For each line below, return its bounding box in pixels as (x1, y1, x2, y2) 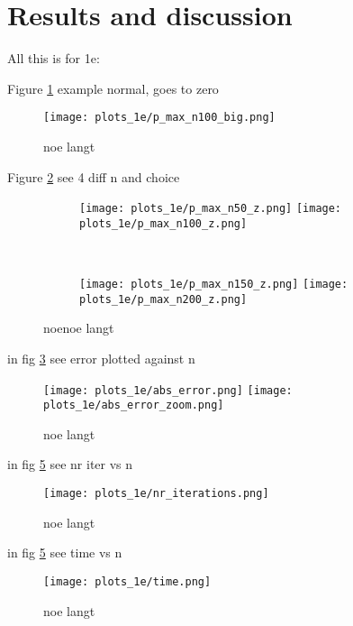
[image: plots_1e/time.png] (43, 575, 212, 588)
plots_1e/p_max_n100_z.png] (79, 216, 248, 230)
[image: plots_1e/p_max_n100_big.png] (43, 111, 276, 124)
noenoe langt (43, 318, 114, 337)
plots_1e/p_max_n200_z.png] (79, 292, 248, 306)
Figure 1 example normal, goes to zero (7, 78, 219, 97)
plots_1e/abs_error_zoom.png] (43, 399, 224, 412)
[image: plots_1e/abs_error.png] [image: (43, 383, 293, 397)
